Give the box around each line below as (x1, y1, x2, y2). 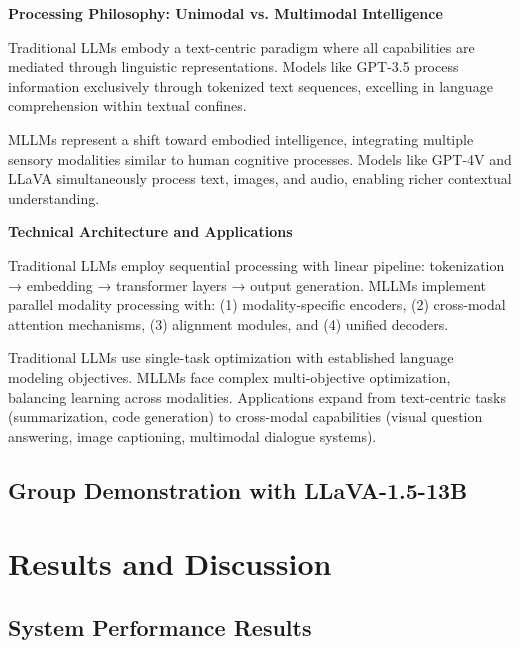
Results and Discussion (8, 543, 332, 584)
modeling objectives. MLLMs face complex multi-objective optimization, (8, 366, 451, 387)
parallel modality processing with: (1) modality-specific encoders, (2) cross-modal (8, 294, 506, 315)
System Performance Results (8, 611, 312, 642)
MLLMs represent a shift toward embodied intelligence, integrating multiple (8, 128, 474, 149)
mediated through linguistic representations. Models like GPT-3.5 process (8, 56, 459, 77)
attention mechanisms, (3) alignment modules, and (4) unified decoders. (8, 313, 449, 334)
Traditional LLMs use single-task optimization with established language (8, 347, 454, 368)
